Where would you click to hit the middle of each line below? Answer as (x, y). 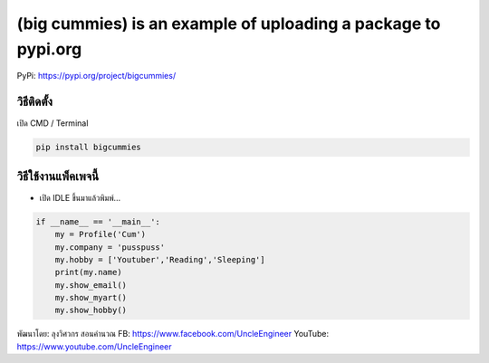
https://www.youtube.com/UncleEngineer (94, 346)
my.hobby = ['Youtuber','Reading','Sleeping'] (160, 259)
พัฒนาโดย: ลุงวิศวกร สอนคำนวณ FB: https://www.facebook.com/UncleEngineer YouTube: (173, 334)
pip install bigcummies (89, 148)
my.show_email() (91, 285)
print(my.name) (88, 272)
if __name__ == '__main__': (98, 221)
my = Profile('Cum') (101, 234)
